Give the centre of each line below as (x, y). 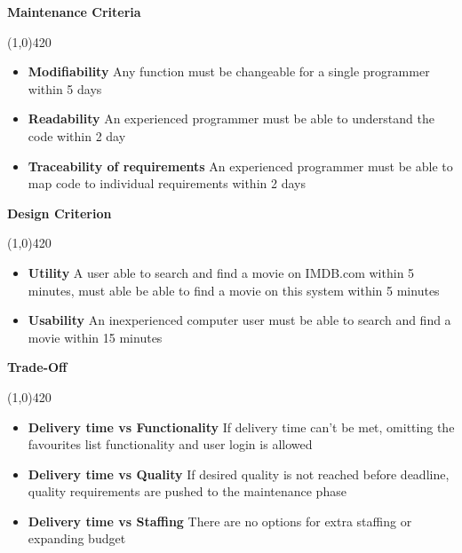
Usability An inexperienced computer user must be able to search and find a (239, 320)
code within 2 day (77, 135)
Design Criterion (60, 213)
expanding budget (77, 538)
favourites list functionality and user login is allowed (170, 444)
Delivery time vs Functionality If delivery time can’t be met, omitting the (241, 427)
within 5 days (65, 88)
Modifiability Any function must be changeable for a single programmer (229, 71)
